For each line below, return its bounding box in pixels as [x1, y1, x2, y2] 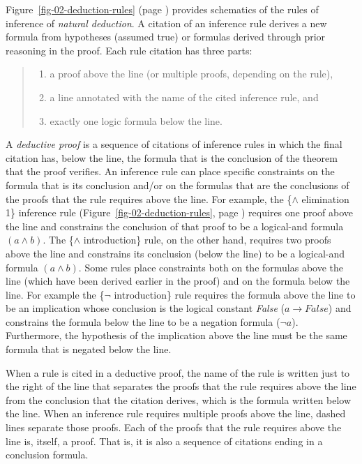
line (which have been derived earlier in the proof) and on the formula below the [6, 274, 350, 288]
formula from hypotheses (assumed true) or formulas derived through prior [6, 29, 326, 44]
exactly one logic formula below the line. [50, 113, 223, 128]
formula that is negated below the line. [6, 342, 172, 357]
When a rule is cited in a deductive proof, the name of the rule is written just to [6, 365, 350, 380]
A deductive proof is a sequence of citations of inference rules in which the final [6, 137, 342, 151]
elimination [301, 191, 349, 206]
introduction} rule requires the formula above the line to [114, 287, 356, 301]
